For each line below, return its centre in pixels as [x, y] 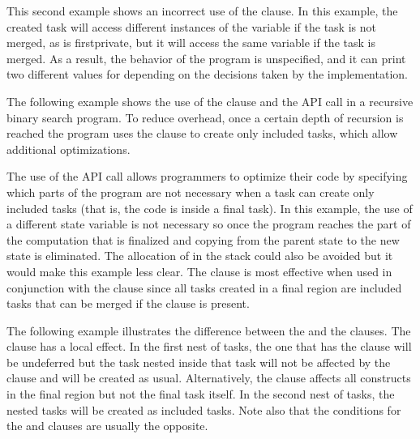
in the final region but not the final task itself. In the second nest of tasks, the [201, 394]
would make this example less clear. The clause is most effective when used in [199, 271]
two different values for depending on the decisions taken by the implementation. [207, 74]
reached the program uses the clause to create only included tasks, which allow [202, 133]
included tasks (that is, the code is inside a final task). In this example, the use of [210, 208]
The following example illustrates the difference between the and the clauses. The [209, 330]
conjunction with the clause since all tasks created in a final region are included [204, 287]
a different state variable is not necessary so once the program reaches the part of [209, 224]
